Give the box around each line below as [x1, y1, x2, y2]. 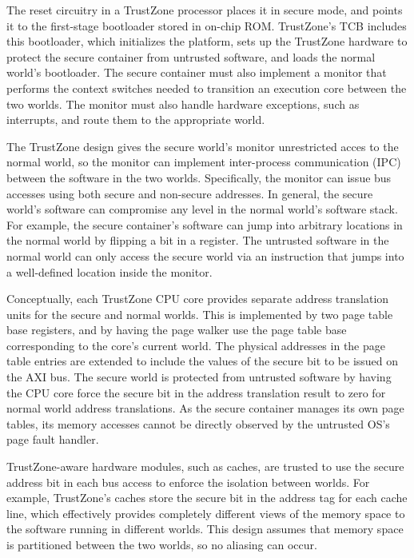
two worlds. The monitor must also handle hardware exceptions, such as [6, 95, 360, 112]
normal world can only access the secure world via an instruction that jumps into [6, 247, 404, 264]
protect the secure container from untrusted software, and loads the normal [6, 48, 376, 65]
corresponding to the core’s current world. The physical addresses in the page [6, 337, 385, 353]
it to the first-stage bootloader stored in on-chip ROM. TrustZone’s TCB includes [6, 17, 407, 34]
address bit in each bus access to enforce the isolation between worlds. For [6, 473, 370, 490]
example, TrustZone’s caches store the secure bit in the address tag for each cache [6, 489, 408, 506]
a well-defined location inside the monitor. [6, 263, 213, 280]
